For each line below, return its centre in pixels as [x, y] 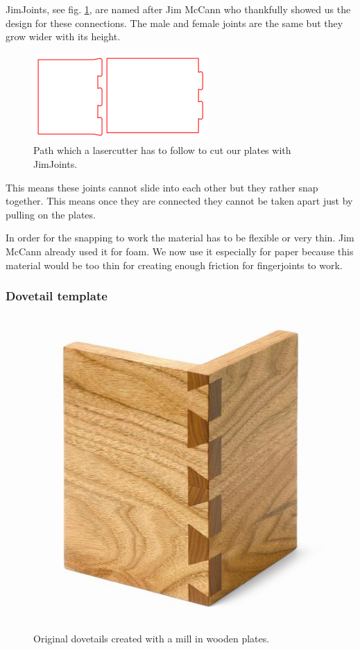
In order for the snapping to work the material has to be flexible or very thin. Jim [180, 238]
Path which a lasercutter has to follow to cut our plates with [162, 150]
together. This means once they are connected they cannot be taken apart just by [179, 201]
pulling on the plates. [51, 214]
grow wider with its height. [63, 36]
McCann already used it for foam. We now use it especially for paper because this [180, 251]
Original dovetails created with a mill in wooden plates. [152, 638]
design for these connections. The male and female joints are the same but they [174, 23]
